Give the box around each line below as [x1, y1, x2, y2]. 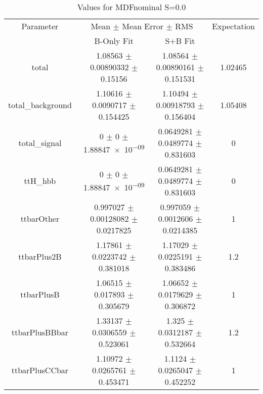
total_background [8, 99, 72, 111]
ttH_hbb [24, 175, 56, 186]
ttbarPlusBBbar [11, 326, 68, 338]
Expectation [212, 20, 255, 32]
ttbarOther [20, 213, 60, 224]
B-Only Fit [94, 35, 134, 46]
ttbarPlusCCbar [11, 364, 69, 376]
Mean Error [122, 20, 164, 32]
